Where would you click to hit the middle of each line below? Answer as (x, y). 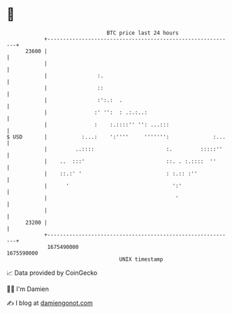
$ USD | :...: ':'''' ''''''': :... (116, 137)
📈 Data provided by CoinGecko (52, 273)
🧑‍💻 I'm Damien (28, 289)
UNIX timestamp (141, 259)
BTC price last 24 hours (143, 33)
